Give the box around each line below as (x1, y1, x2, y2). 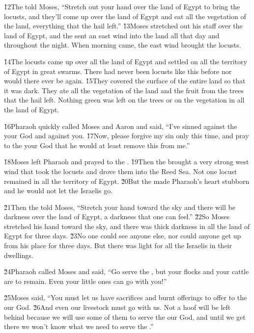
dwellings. (4, 250, 33, 260)
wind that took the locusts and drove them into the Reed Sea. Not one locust (4, 166, 237, 176)
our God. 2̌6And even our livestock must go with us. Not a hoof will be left (4, 302, 231, 312)
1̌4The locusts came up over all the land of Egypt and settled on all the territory (4, 56, 247, 66)
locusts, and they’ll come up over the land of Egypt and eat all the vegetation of (4, 11, 246, 21)
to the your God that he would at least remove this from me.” (4, 140, 190, 150)
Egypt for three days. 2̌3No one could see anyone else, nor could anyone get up (4, 231, 241, 241)
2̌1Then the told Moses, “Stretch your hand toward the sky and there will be (4, 202, 235, 212)
